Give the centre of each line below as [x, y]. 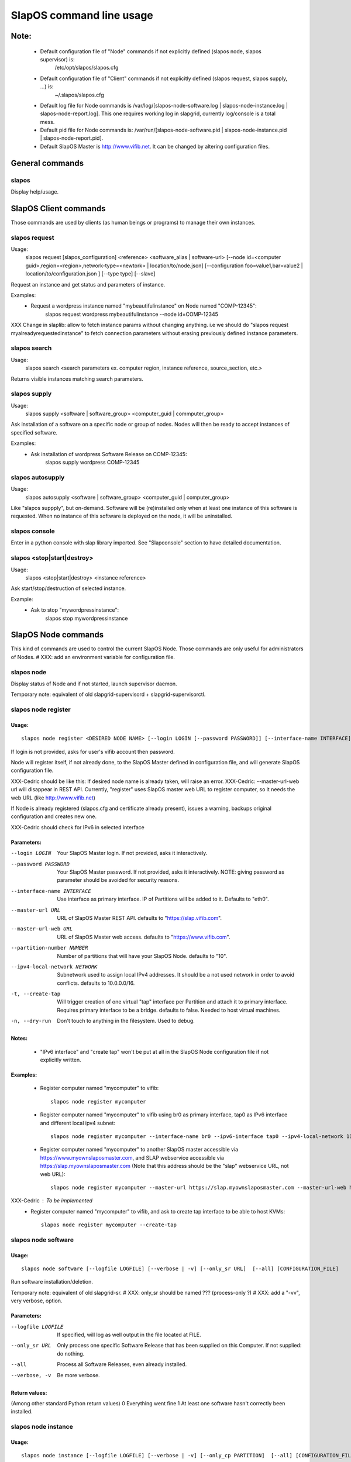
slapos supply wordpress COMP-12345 [92, 462]
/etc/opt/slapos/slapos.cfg [87, 68]
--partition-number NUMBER [49, 948]
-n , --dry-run [31, 1021]
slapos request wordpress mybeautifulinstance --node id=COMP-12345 [132, 314]
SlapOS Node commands [57, 635]
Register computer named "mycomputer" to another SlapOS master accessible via [139, 1150]
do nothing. [71, 1353]
